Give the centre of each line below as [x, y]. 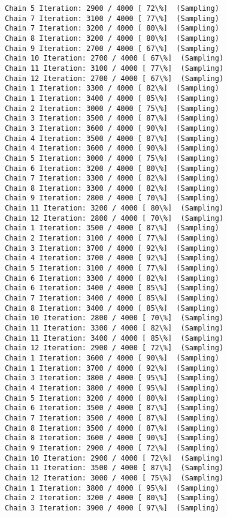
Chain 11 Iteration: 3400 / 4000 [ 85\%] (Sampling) [114, 338]
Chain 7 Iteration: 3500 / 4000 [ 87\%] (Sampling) [112, 418]
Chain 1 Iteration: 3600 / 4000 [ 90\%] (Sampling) [112, 358]
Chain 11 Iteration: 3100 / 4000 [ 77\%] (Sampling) [114, 68]
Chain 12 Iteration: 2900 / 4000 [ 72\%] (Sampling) [114, 348]
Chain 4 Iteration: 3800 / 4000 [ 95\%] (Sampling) [112, 388]
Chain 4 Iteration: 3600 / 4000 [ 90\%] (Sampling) [112, 148]
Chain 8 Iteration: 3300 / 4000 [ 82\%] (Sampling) [112, 188]
